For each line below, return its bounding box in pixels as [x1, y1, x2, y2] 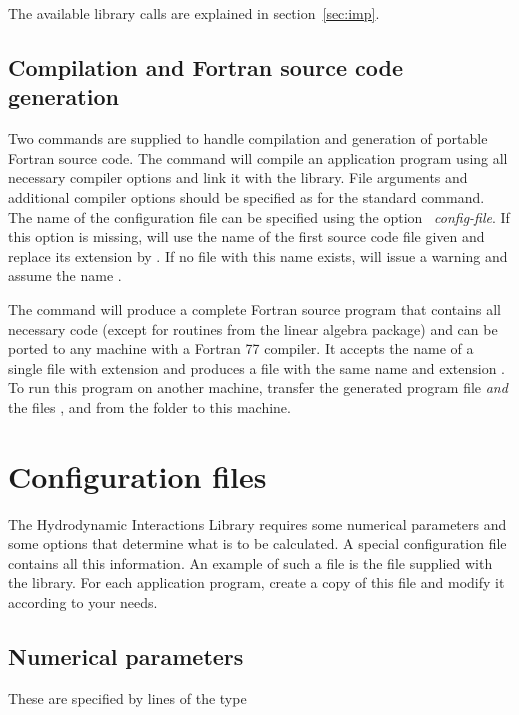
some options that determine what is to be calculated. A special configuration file [8, 533, 507, 554]
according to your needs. [8, 592, 158, 612]
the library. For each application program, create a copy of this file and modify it [8, 572, 505, 593]
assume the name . [8, 265, 122, 286]
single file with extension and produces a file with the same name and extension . [8, 357, 506, 378]
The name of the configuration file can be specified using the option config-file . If [8, 206, 510, 227]
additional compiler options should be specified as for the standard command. [8, 186, 485, 207]
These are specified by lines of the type [8, 687, 247, 708]
